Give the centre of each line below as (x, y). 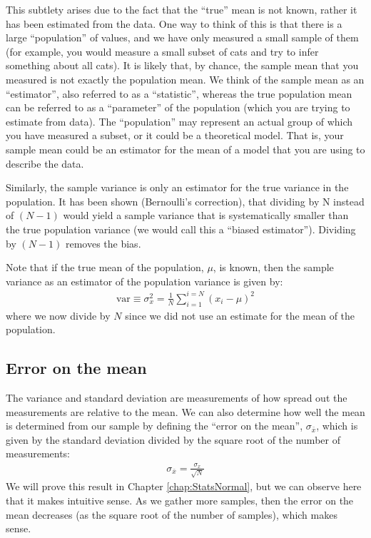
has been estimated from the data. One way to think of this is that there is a (174, 23)
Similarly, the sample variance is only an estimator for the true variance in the (177, 187)
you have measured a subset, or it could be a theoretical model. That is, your (175, 135)
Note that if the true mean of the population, (105, 267)
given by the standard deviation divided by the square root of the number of (173, 439)
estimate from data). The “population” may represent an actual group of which (179, 121)
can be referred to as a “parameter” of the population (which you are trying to (178, 107)
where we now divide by (58, 315)
